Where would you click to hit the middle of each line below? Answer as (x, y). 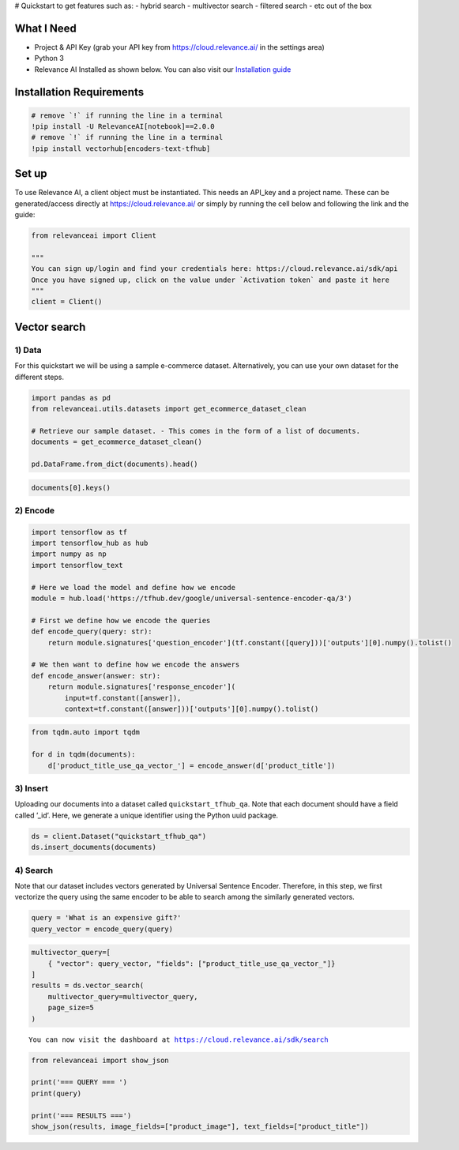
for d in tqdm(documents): (83, 755)
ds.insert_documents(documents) (94, 847)
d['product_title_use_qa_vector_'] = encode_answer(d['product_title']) (192, 765)
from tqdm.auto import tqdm (85, 732)
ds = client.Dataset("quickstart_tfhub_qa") (119, 836)
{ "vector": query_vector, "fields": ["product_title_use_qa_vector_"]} (192, 963)
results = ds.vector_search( (88, 986)
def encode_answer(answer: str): (96, 676)
